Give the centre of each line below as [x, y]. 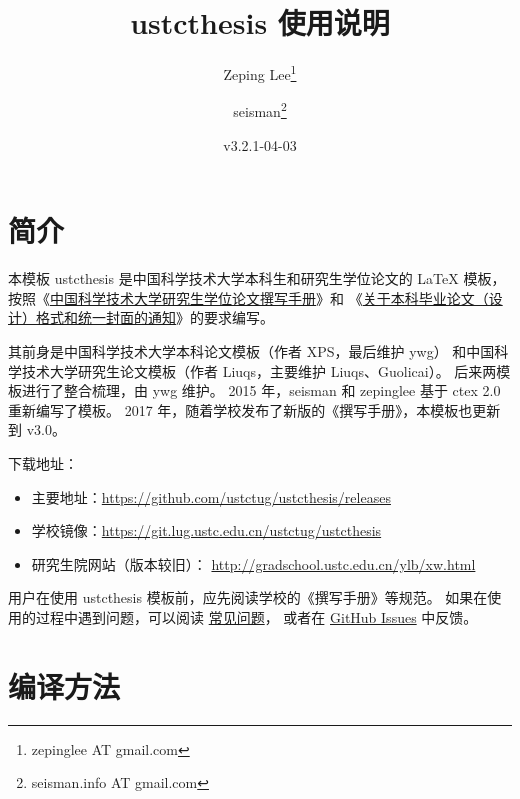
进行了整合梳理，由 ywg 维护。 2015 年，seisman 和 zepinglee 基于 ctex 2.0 [261, 390]
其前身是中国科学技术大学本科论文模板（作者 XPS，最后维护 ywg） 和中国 [251, 350]
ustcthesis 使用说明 [260, 22]
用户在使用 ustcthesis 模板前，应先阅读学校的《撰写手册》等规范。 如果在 [248, 597]
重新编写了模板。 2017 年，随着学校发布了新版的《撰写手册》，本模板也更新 [254, 409]
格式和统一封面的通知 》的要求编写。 [154, 317]
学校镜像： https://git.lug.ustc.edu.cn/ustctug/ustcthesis [206, 530]
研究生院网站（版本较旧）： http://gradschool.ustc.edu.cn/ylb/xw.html [253, 563]
